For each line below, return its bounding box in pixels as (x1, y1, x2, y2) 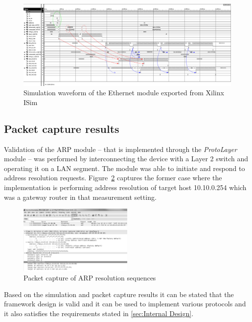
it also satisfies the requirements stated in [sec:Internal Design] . (4, 308, 194, 319)
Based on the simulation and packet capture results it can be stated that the (4, 289, 234, 299)
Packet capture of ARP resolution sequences (23, 273, 156, 283)
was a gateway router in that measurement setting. (4, 192, 157, 202)
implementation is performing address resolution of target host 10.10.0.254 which (4, 182, 247, 193)
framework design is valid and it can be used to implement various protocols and (4, 299, 246, 309)
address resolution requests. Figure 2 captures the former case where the (4, 172, 222, 183)
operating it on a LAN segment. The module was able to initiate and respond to (4, 163, 245, 173)
